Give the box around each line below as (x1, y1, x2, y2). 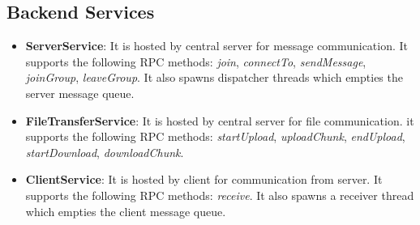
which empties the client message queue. (25, 202, 226, 219)
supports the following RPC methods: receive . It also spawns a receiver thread (25, 186, 414, 203)
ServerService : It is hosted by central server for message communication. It (25, 37, 409, 54)
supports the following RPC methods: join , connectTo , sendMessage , (25, 53, 366, 70)
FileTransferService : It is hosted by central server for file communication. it (25, 112, 414, 129)
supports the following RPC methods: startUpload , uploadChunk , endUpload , (25, 128, 405, 145)
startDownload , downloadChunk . (25, 143, 184, 160)
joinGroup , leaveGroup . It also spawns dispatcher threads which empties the (25, 69, 403, 86)
